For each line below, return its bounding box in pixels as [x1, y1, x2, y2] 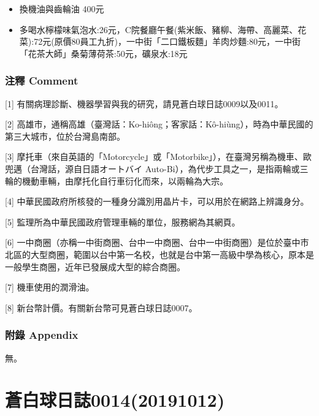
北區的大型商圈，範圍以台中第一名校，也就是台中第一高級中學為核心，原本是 [5, 248, 314, 260]
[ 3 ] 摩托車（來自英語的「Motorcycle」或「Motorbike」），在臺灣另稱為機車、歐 [5, 150, 312, 163]
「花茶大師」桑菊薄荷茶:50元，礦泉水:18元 [19, 47, 188, 59]
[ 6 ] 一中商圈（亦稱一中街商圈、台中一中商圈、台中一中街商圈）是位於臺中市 [5, 236, 309, 249]
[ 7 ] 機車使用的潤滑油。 [5, 281, 94, 293]
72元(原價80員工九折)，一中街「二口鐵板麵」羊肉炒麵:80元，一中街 [34, 35, 301, 48]
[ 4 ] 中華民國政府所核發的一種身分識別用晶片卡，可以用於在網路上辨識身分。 [5, 195, 309, 208]
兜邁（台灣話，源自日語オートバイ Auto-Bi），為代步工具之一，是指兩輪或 [5, 162, 300, 175]
